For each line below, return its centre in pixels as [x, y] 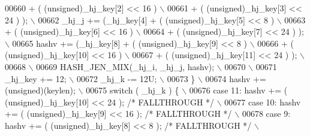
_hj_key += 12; [36, 78]
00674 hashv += [236, 78]
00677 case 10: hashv [263, 102]
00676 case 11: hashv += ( [238, 90]
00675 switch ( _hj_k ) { [133, 90]
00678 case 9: [266, 114]
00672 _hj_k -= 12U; [117, 78]
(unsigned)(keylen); [40, 90]
